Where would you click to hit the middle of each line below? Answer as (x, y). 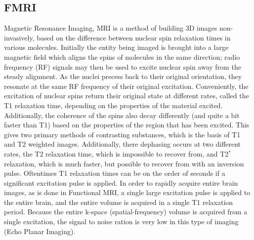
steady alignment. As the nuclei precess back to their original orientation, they (123, 76)
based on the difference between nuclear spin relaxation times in (134, 37)
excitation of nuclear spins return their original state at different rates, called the (127, 96)
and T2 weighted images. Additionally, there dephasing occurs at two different (123, 144)
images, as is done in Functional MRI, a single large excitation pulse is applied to (127, 192)
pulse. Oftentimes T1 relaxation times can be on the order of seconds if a (115, 173)
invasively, (19, 37)
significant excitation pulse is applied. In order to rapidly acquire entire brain (121, 182)
